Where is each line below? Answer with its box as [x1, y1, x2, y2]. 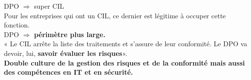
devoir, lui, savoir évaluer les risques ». [4, 48, 127, 58]
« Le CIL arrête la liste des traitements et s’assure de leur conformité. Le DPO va [4, 39, 248, 49]
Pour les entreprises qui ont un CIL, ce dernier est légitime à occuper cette [4, 10, 226, 20]
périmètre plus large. [34, 29, 106, 39]
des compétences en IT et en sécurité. [4, 67, 133, 77]
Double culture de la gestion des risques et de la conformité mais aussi [4, 57, 245, 67]
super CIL [34, 1, 64, 11]
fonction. [4, 20, 30, 30]
